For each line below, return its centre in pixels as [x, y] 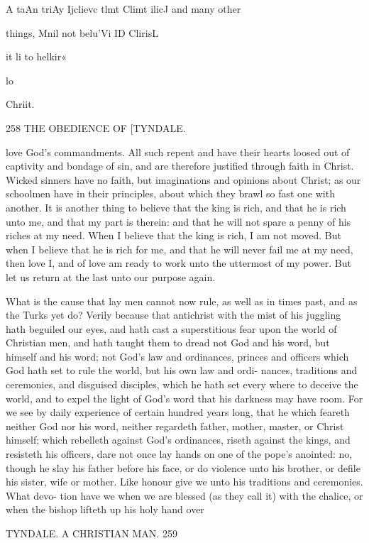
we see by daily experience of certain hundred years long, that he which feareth [178, 412]
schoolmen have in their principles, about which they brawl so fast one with [170, 193]
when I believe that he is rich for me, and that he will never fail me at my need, [180, 249]
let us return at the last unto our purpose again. [111, 276]
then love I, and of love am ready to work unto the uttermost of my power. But [178, 263]
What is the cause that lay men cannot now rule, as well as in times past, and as [182, 301]
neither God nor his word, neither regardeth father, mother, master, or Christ [175, 426]
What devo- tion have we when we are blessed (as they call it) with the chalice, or [184, 495]
